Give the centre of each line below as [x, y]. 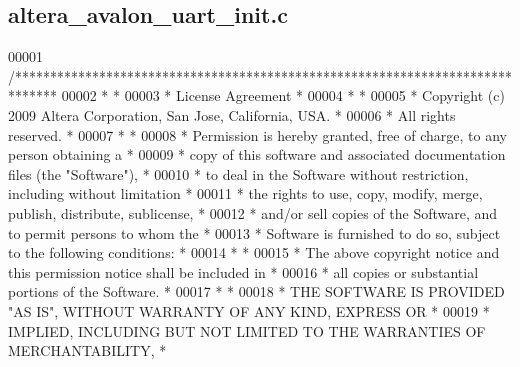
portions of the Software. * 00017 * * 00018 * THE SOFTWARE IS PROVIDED [256, 291]
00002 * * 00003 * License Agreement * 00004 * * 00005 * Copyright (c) [283, 95]
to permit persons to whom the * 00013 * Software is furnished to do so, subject [254, 232]
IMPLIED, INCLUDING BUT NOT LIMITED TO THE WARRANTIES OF [247, 330]
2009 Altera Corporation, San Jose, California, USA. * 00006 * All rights [232, 114]
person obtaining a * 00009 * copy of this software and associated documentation [257, 154]
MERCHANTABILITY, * [87, 350]
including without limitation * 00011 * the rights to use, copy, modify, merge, [245, 193]
